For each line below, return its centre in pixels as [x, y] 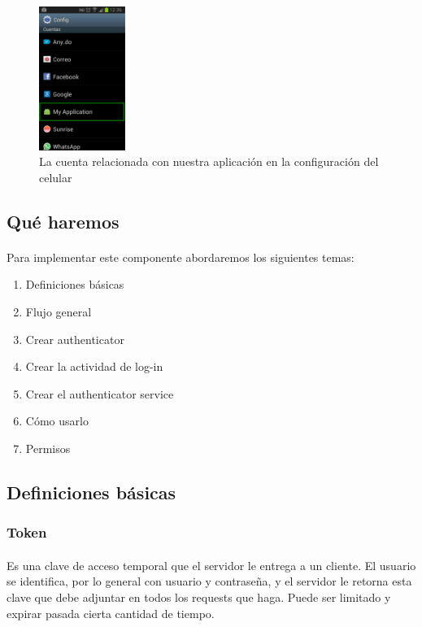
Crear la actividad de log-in [94, 366]
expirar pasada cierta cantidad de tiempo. [111, 613]
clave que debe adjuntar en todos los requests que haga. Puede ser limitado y [199, 597]
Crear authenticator [75, 339]
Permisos [48, 448]
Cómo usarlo [57, 421]
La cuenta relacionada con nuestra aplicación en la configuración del [209, 161]
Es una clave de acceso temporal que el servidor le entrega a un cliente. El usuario [211, 565]
